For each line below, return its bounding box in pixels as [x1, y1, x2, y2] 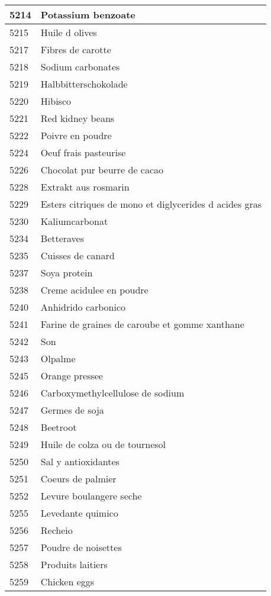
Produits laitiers [40, 558, 108, 571]
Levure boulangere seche [40, 489, 142, 502]
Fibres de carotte [40, 43, 111, 56]
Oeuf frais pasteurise [40, 146, 126, 159]
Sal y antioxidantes [40, 455, 120, 468]
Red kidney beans [40, 111, 115, 125]
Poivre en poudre [40, 128, 112, 142]
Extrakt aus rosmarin [40, 180, 130, 194]
